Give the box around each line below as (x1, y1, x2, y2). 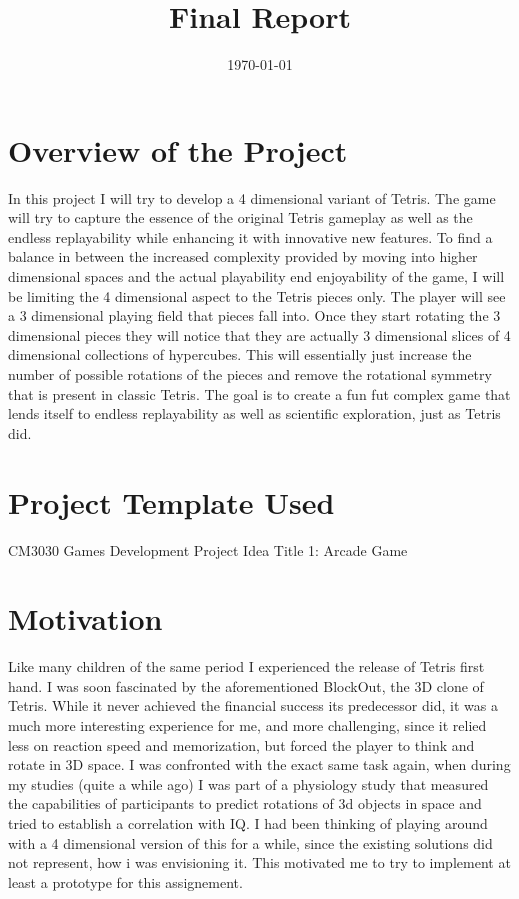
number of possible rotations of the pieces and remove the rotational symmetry (8, 364, 492, 384)
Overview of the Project (8, 129, 348, 170)
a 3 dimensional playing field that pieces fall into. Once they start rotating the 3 (8, 305, 501, 326)
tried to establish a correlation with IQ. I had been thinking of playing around (8, 812, 488, 833)
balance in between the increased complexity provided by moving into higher (8, 246, 478, 267)
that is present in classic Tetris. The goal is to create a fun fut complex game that (8, 383, 511, 404)
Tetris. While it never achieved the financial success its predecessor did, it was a (8, 695, 498, 716)
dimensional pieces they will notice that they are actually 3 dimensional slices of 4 (8, 324, 511, 345)
